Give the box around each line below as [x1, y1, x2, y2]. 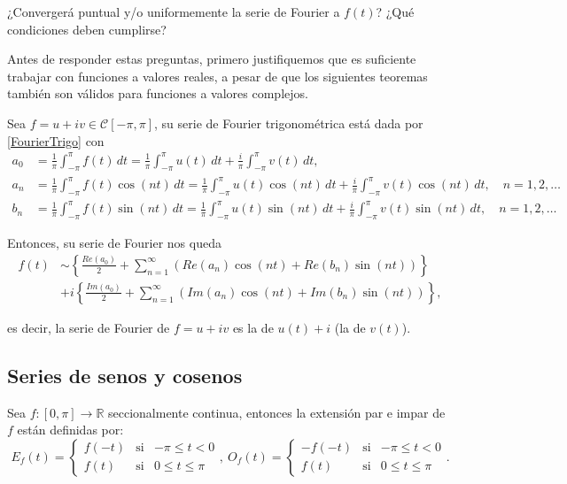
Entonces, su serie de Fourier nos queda [7, 234, 221, 252]
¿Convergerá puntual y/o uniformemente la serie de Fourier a [7, 3, 340, 20]
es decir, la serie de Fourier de [7, 318, 170, 336]
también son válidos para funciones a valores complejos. [7, 84, 308, 103]
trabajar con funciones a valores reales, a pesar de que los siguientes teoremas [7, 66, 428, 85]
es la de [232, 318, 274, 336]
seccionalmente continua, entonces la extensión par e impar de [108, 403, 446, 421]
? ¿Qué [376, 3, 415, 20]
